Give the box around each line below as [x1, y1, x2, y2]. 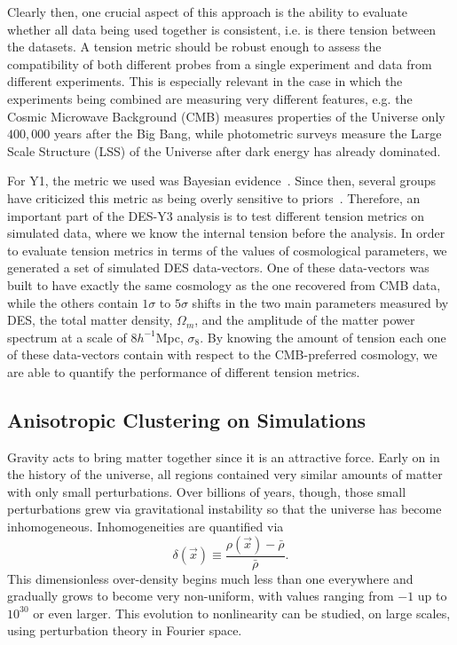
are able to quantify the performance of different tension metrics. [7, 362, 360, 381]
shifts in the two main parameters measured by [192, 293, 449, 311]
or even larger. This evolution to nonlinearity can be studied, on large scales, [33, 603, 451, 622]
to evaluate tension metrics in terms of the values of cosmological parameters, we [7, 240, 447, 259]
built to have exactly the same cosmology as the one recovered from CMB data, [7, 275, 441, 294]
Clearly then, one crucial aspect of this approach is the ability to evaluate [7, 3, 408, 20]
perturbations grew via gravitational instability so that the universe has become [7, 499, 442, 518]
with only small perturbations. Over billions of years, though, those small [7, 482, 406, 500]
